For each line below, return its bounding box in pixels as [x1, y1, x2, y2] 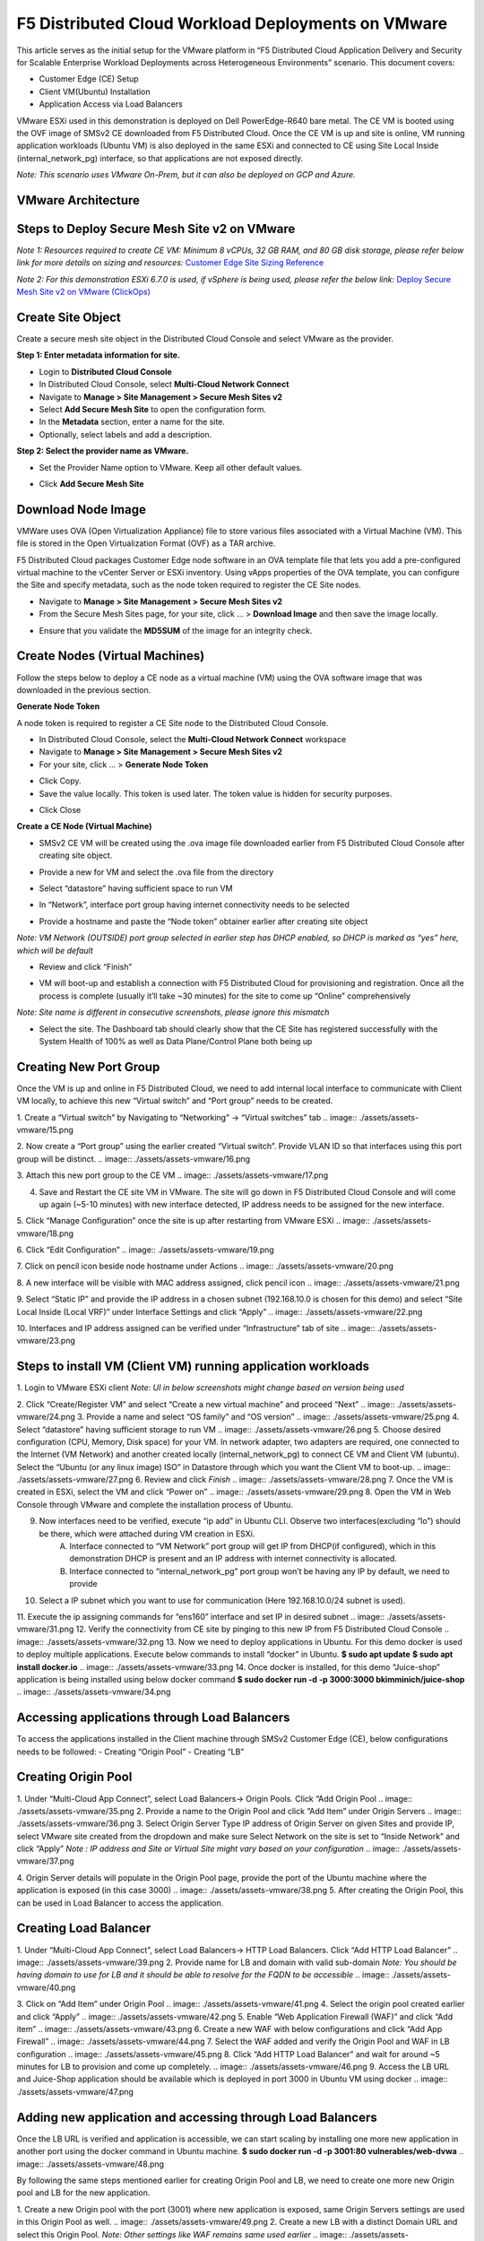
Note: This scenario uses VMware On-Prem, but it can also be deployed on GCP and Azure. [16, 169, 356, 180]
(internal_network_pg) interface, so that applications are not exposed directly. [16, 152, 304, 163]
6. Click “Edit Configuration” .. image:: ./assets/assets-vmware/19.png [16, 1244, 275, 1255]
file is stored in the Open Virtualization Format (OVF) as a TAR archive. [16, 538, 276, 549]
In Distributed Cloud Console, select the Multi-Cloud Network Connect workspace [39, 734, 347, 745]
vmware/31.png [16, 1623, 74, 1635]
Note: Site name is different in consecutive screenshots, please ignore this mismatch [16, 1007, 330, 1017]
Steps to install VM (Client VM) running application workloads [16, 1359, 370, 1374]
